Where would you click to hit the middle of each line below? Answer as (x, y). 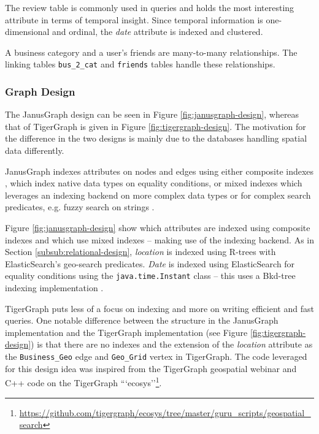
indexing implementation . (54, 288)
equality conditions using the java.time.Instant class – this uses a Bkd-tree (150, 276)
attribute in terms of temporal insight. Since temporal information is (134, 19)
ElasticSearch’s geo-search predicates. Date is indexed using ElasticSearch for (150, 263)
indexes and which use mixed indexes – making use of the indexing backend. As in (159, 239)
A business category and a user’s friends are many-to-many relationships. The (151, 52)
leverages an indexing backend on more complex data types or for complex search (158, 195)
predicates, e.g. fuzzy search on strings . (80, 207)
